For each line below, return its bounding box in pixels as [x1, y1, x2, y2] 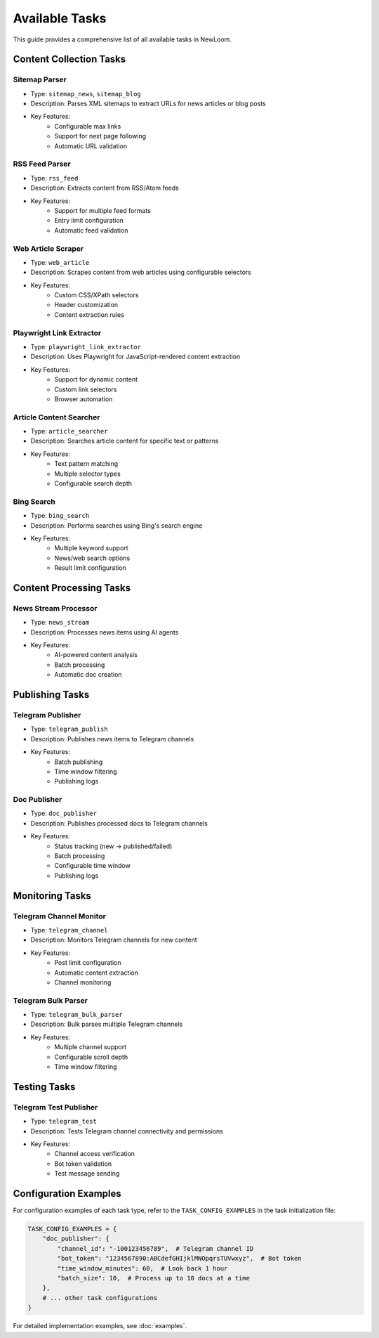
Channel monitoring [54, 977, 112, 987]
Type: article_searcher [30, 427, 108, 436]
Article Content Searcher [13, 412, 100, 422]
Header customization [54, 301, 119, 309]
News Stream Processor [13, 603, 98, 613]
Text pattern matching [54, 460, 119, 468]
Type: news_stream [30, 618, 90, 627]
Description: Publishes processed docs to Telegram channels [30, 819, 208, 827]
